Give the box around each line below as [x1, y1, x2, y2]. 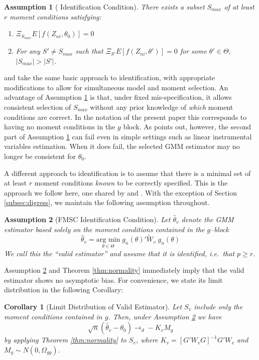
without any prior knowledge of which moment [90, 102, 233, 112]
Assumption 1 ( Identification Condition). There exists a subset [4, 2, 205, 12]
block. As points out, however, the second [123, 121, 251, 132]
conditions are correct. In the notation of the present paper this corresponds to [4, 111, 247, 122]
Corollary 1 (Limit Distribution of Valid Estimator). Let [4, 301, 182, 311]
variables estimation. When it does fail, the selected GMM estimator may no [4, 141, 240, 151]
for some [180, 46, 207, 56]
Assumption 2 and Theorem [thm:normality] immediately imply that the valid [4, 265, 244, 275]
